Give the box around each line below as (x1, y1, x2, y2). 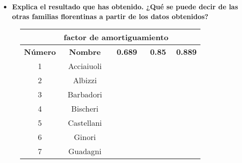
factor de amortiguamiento (64, 31, 169, 43)
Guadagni (68, 145, 102, 157)
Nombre (69, 46, 101, 58)
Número (24, 46, 56, 58)
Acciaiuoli (68, 60, 102, 72)
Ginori (74, 131, 96, 143)
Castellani (67, 117, 102, 129)
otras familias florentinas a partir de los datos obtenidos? (12, 11, 209, 21)
